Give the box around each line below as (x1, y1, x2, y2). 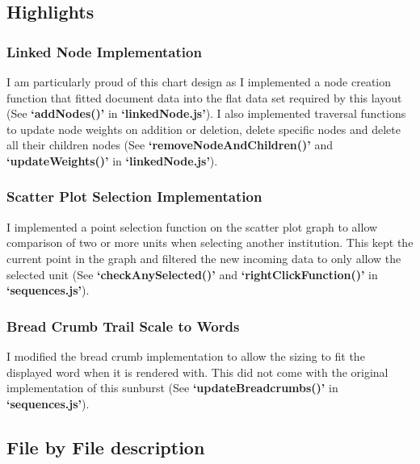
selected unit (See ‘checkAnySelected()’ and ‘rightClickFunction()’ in (6, 265, 378, 282)
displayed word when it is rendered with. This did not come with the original (6, 363, 388, 380)
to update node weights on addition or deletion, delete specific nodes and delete (6, 120, 401, 137)
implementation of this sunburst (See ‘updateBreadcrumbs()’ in (6, 379, 338, 396)
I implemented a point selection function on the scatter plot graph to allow (6, 218, 378, 235)
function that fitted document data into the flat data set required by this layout (6, 89, 402, 106)
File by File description (6, 434, 205, 459)
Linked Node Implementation (6, 41, 202, 61)
